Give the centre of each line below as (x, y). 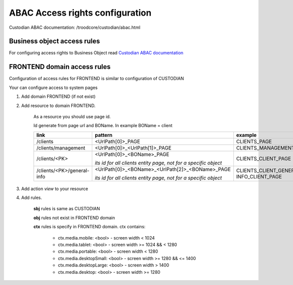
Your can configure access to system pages (53, 88)
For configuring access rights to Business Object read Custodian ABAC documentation (96, 53)
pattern (104, 135)
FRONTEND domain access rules (60, 67)
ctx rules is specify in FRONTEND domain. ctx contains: (90, 227)
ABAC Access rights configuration (80, 13)
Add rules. (32, 197)
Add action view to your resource (55, 189)
